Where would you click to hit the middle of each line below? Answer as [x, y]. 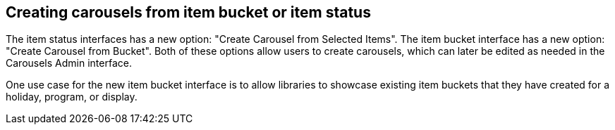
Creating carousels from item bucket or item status [188, 12]
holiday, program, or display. [72, 97]
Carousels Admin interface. [69, 63]
